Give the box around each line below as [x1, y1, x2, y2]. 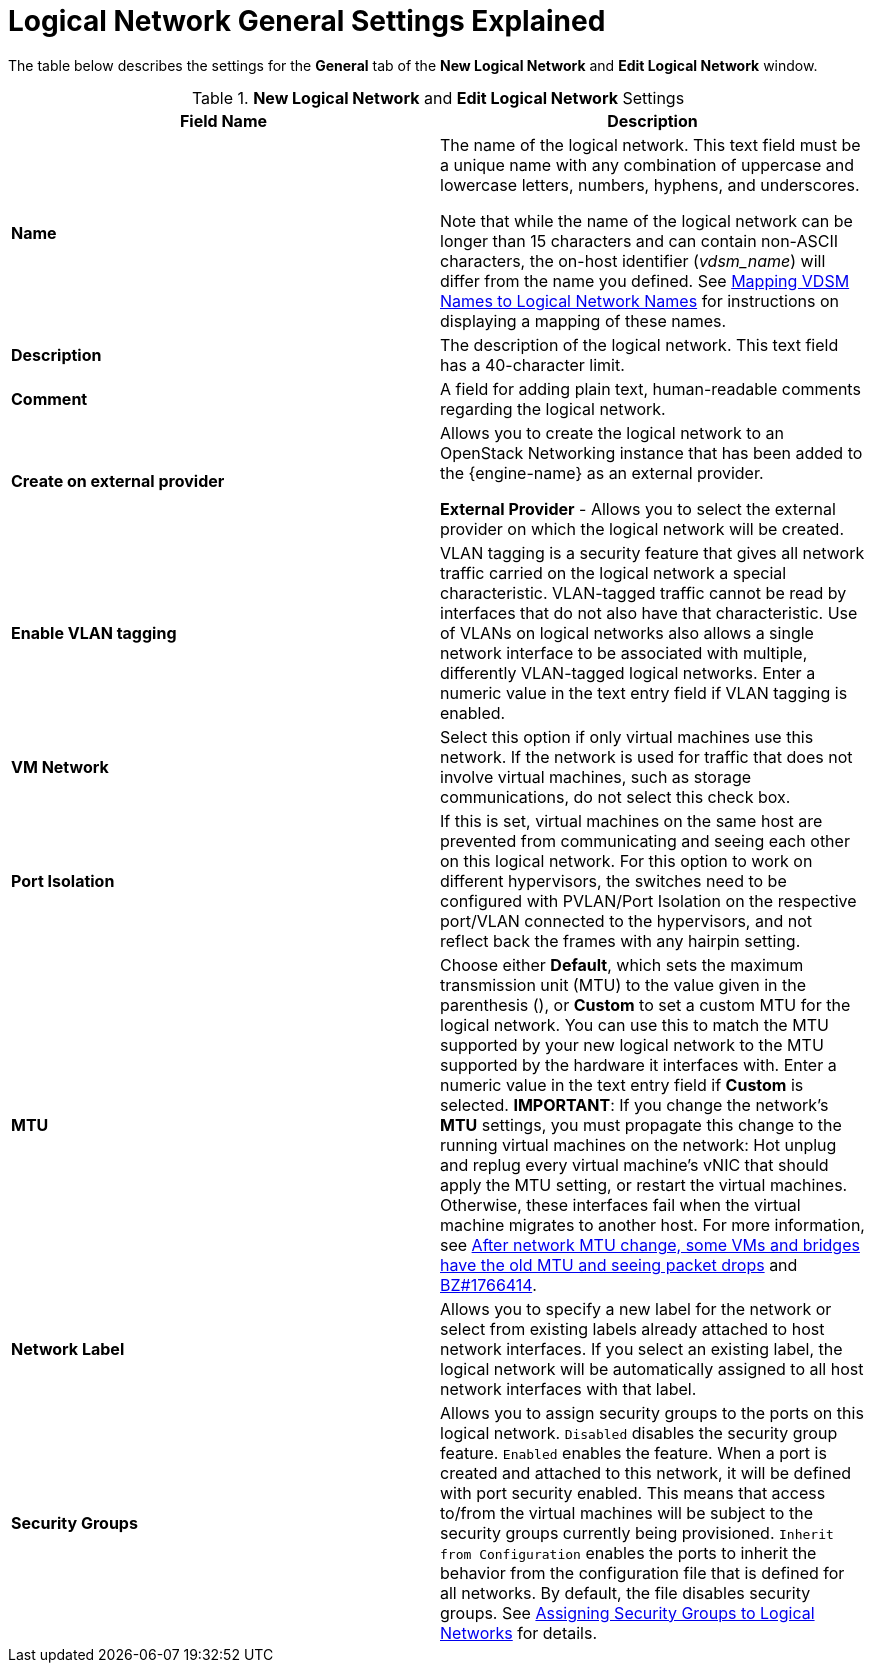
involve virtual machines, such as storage [440, 766, 752, 787]
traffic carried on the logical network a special [440, 562, 787, 583]
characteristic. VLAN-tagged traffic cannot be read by [440, 582, 847, 603]
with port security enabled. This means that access [440, 1482, 826, 1503]
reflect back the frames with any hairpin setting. [440, 930, 801, 951]
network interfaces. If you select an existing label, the [440, 1338, 843, 1359]
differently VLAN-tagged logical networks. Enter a [440, 662, 816, 683]
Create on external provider [11, 470, 225, 491]
